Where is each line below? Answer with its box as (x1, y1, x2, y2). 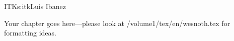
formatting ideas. (4, 27, 56, 38)
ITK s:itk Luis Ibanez (4, 1, 66, 11)
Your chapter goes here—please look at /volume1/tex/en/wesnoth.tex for (4, 17, 230, 28)
